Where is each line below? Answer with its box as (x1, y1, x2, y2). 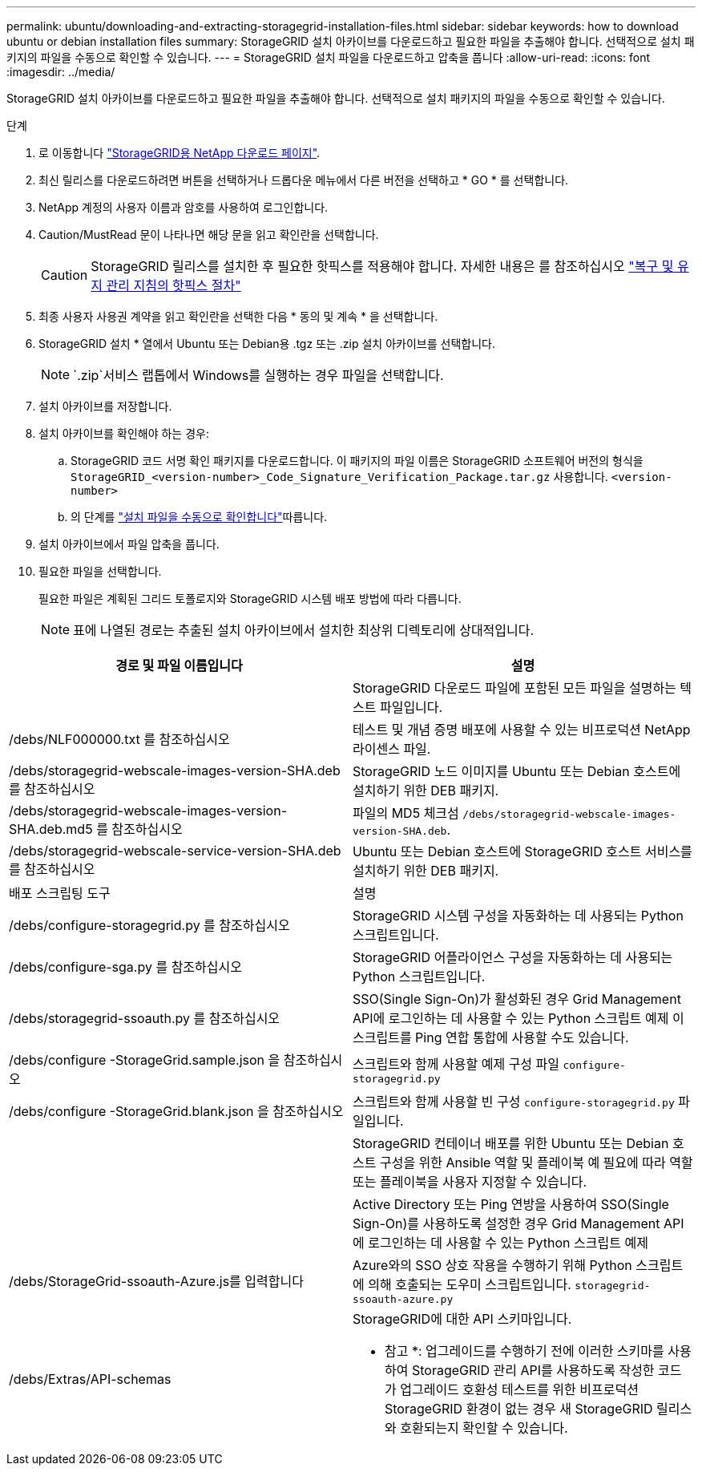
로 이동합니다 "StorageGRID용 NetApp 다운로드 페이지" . (38, 146, 321, 160)
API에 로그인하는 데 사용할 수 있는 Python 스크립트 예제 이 (353, 1010, 684, 1026)
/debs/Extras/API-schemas (9, 1371, 171, 1387)
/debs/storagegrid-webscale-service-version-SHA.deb (9, 843, 341, 859)
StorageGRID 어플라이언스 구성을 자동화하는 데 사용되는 (353, 949, 673, 965)
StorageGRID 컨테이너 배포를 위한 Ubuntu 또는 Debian (353, 1135, 669, 1151)
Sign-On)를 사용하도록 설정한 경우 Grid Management (353, 1215, 660, 1231)
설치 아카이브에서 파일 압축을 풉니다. (38, 537, 220, 551)
